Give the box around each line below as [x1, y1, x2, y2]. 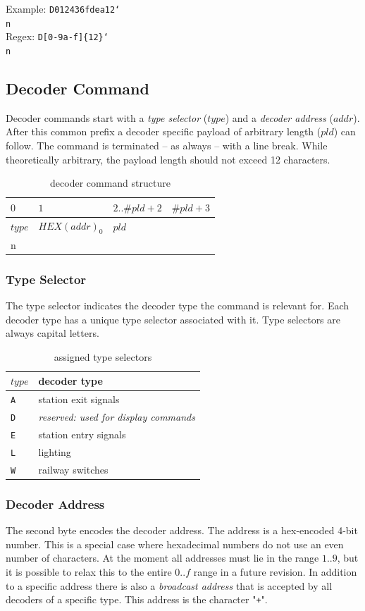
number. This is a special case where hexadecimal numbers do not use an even [6, 536, 344, 551]
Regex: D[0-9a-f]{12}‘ [6, 29, 109, 44]
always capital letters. [6, 326, 99, 340]
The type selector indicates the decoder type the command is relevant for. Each [6, 298, 349, 312]
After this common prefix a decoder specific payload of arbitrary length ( [6, 124, 321, 139]
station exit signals [38, 392, 120, 407]
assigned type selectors [54, 349, 152, 364]
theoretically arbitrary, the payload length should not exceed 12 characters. [6, 152, 330, 166]
